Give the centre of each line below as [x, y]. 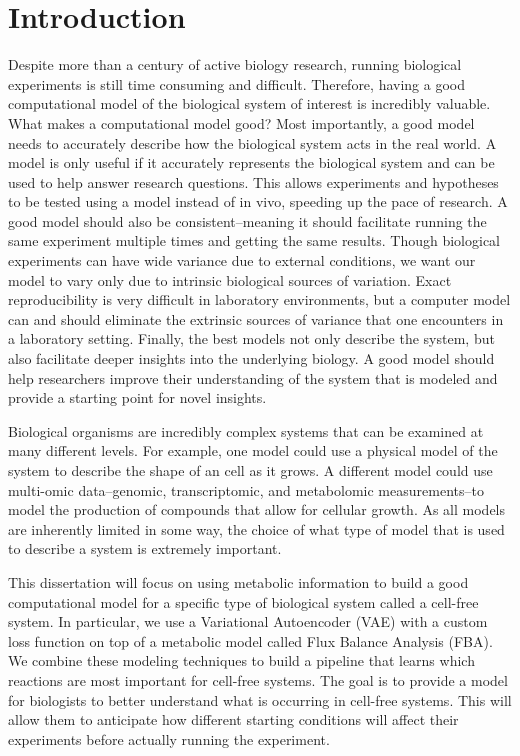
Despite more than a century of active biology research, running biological [235, 64]
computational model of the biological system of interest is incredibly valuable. [249, 103]
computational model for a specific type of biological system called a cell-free [243, 601]
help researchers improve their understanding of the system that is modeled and [253, 377]
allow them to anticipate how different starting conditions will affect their [233, 719]
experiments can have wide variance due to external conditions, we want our [242, 260]
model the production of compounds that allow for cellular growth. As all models [257, 509]
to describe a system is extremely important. [145, 548]
